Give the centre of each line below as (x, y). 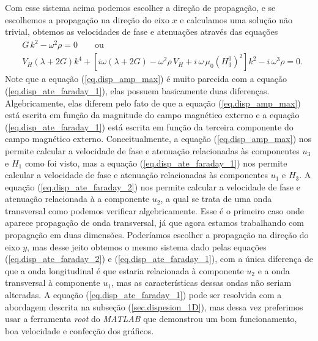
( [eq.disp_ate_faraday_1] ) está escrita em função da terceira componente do (149, 126)
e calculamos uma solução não (236, 19)
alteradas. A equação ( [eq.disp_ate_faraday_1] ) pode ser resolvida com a (143, 295)
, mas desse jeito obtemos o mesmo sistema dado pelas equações (147, 246)
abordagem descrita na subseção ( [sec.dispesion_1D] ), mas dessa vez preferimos (154, 306)
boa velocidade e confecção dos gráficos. (79, 330)
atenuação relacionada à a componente (77, 199)
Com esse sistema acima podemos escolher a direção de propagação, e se (140, 7)
